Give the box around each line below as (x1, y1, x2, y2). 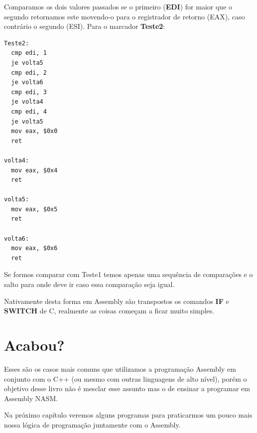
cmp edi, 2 (11, 69, 47, 76)
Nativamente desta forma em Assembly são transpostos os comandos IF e (4, 295, 229, 306)
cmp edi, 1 (11, 49, 47, 57)
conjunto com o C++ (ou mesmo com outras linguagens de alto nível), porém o (4, 373, 247, 384)
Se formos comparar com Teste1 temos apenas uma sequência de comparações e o (4, 269, 253, 280)
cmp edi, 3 (11, 88, 47, 96)
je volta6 (11, 79, 43, 86)
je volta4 (11, 98, 43, 106)
